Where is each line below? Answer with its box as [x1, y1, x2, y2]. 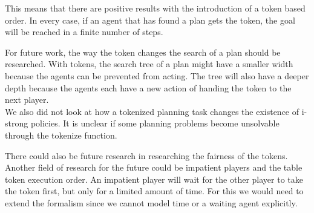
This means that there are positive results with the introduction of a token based [5, 2, 306, 14]
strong [5, 117, 28, 129]
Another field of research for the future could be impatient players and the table [5, 161, 303, 174]
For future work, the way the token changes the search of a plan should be [5, 45, 281, 58]
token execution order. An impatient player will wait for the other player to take [5, 172, 303, 185]
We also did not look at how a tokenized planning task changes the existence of [5, 105, 299, 117]
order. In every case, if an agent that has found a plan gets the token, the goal [5, 13, 295, 26]
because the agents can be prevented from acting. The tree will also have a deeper [5, 69, 309, 82]
